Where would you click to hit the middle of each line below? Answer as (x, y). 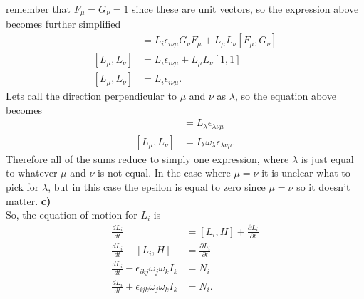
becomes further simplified (63, 24)
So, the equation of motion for (72, 215)
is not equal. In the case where (164, 173)
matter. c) (28, 200)
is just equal (327, 158)
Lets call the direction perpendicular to (91, 96)
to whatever (32, 173)
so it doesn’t (323, 187)
